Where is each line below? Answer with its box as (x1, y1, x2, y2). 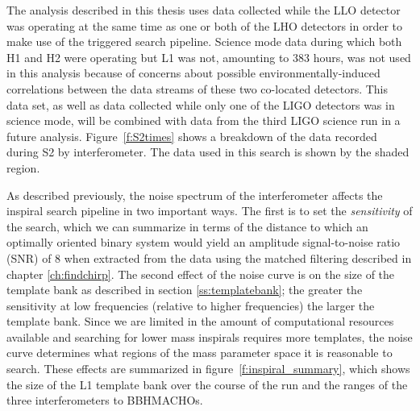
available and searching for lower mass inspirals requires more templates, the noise (6, 328, 413, 345)
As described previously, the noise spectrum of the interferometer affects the (6, 186, 383, 203)
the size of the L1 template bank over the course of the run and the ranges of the (6, 376, 408, 392)
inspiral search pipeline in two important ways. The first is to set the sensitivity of (6, 202, 413, 219)
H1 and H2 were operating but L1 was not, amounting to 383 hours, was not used (6, 48, 411, 65)
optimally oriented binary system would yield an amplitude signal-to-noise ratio (6, 234, 401, 251)
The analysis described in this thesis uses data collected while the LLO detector (6, 2, 401, 18)
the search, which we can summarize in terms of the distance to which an (6, 218, 368, 235)
